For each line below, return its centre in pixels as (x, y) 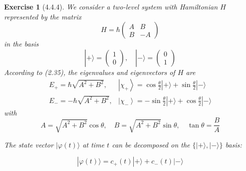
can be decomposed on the (151, 144)
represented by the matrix (43, 16)
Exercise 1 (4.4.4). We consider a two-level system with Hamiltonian (111, 6)
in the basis (22, 44)
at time (93, 144)
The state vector (29, 144)
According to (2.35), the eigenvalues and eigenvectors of (90, 72)
